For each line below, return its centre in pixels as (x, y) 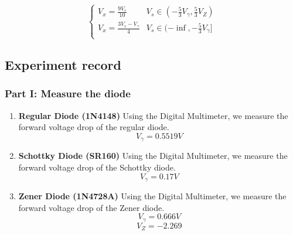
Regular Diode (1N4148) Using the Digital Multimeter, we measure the (153, 115)
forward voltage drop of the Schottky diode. (97, 167)
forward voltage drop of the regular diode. (94, 127)
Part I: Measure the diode (68, 93)
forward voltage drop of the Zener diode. (91, 207)
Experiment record (63, 65)
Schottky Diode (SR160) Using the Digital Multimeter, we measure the (153, 156)
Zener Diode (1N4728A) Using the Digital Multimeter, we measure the (152, 196)
